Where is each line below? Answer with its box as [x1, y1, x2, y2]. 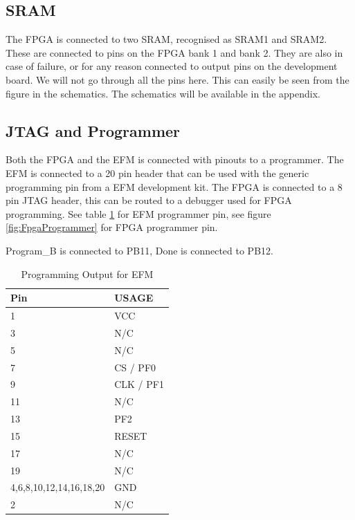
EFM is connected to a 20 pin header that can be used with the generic [6, 165, 309, 180]
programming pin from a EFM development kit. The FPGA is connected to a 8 [6, 179, 343, 194]
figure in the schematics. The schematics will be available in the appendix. [6, 86, 320, 100]
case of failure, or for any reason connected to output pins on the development [6, 59, 338, 73]
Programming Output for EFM [21, 266, 154, 281]
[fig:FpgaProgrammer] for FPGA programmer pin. [6, 220, 218, 234]
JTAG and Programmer [6, 120, 181, 141]
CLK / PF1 [114, 377, 164, 391]
